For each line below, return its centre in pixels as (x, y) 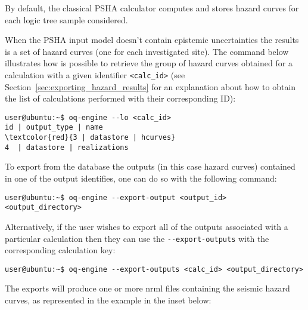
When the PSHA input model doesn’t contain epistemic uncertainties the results (152, 40)
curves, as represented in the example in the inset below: (108, 300)
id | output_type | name (54, 128)
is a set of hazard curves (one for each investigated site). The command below (147, 51)
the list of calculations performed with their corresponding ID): (120, 98)
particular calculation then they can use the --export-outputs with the (137, 238)
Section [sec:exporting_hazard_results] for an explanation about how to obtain (150, 86)
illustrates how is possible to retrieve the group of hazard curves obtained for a (149, 63)
